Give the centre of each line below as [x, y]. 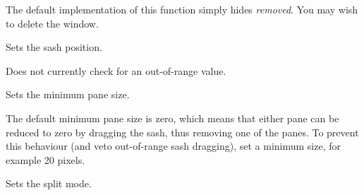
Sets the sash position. [54, 47]
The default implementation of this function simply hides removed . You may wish [182, 9]
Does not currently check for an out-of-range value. [116, 70]
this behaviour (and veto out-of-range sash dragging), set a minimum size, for [173, 146]
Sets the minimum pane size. [68, 94]
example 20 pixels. [45, 159]
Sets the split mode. [49, 183]
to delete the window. [52, 23]
